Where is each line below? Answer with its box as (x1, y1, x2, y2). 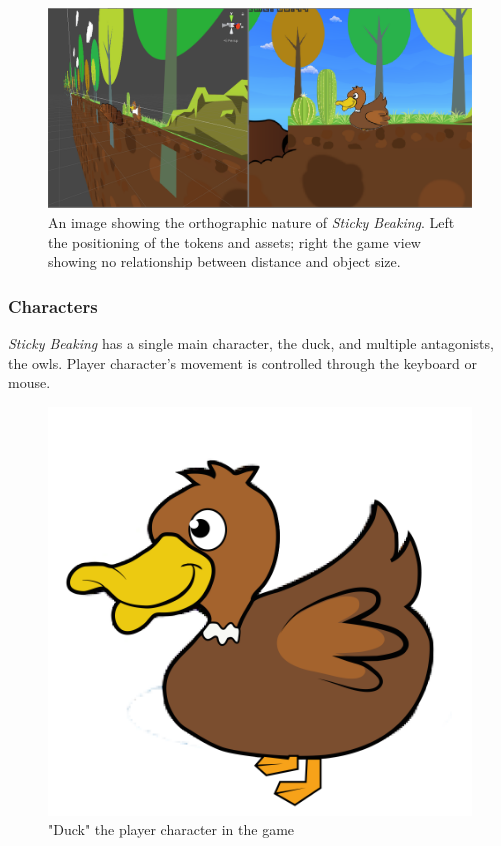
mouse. (8, 372, 51, 393)
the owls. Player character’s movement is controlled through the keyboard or (8, 352, 477, 373)
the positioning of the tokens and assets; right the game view (48, 231, 421, 252)
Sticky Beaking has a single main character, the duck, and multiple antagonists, (8, 333, 494, 353)
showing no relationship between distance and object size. (48, 251, 401, 272)
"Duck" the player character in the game (48, 819, 295, 840)
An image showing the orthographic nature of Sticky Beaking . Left (48, 212, 455, 232)
